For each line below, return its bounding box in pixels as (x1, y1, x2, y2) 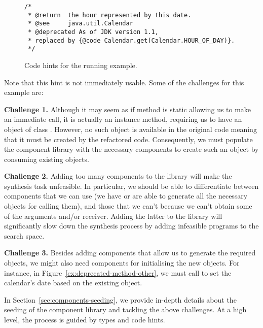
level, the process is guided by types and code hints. (4, 314, 165, 324)
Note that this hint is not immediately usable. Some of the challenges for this (4, 77, 244, 87)
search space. (4, 230, 45, 241)
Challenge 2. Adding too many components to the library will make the (4, 171, 232, 181)
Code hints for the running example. (24, 59, 137, 70)
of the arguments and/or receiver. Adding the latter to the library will (4, 210, 222, 221)
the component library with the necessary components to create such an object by (4, 144, 259, 154)
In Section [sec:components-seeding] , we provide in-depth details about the (4, 294, 237, 305)
